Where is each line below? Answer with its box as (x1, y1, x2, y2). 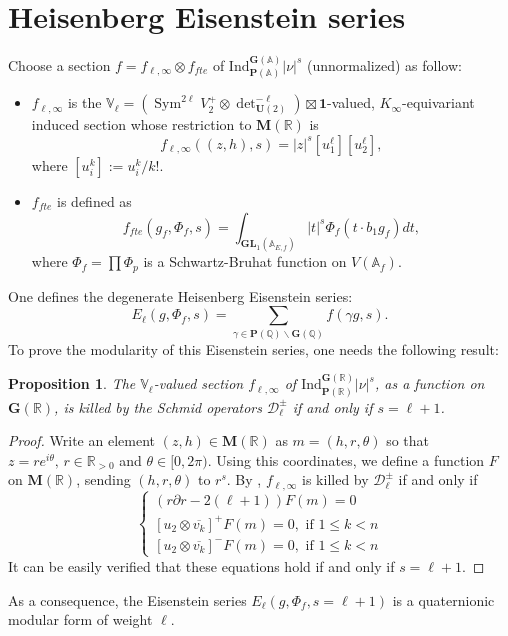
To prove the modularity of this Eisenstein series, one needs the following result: (8, 338, 499, 359)
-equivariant (402, 92, 475, 113)
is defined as (57, 190, 132, 211)
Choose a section (8, 54, 111, 75)
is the (67, 92, 102, 113)
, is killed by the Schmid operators (54, 396, 263, 417)
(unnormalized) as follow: (307, 54, 462, 75)
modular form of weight (8, 609, 153, 630)
